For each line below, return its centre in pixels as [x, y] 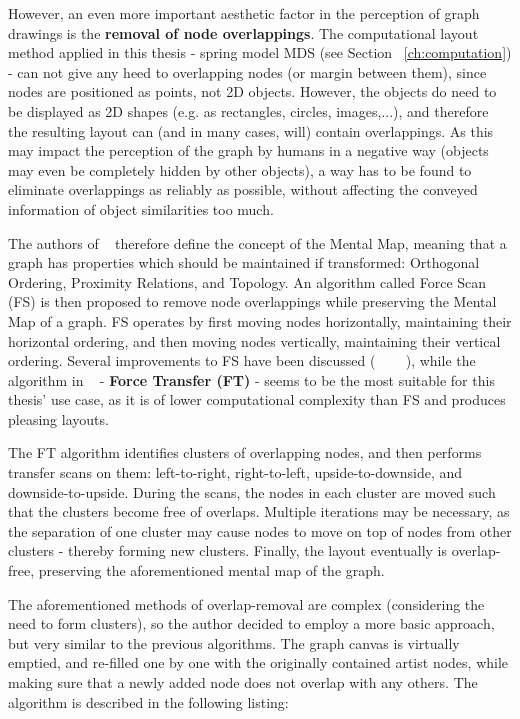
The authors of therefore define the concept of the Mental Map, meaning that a [257, 242]
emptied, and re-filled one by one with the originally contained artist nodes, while [258, 662]
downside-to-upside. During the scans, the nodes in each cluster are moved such [252, 491]
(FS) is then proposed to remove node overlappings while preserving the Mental [252, 301]
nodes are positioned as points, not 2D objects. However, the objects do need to [252, 91]
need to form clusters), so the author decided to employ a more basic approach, [251, 623]
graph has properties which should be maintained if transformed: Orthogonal [244, 262]
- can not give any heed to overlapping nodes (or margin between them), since [247, 71]
